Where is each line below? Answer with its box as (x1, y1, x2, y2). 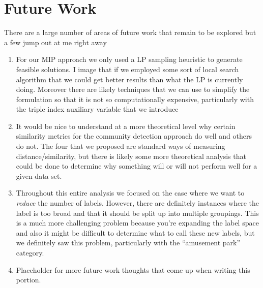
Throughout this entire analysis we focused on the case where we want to (16, 187, 245, 198)
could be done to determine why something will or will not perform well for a (16, 161, 257, 171)
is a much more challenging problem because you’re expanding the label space (16, 217, 259, 228)
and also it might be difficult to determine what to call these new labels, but (16, 227, 255, 238)
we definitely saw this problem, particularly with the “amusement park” (16, 237, 241, 248)
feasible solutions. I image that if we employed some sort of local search (16, 63, 239, 74)
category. (16, 247, 44, 258)
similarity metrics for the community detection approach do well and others (16, 131, 252, 141)
